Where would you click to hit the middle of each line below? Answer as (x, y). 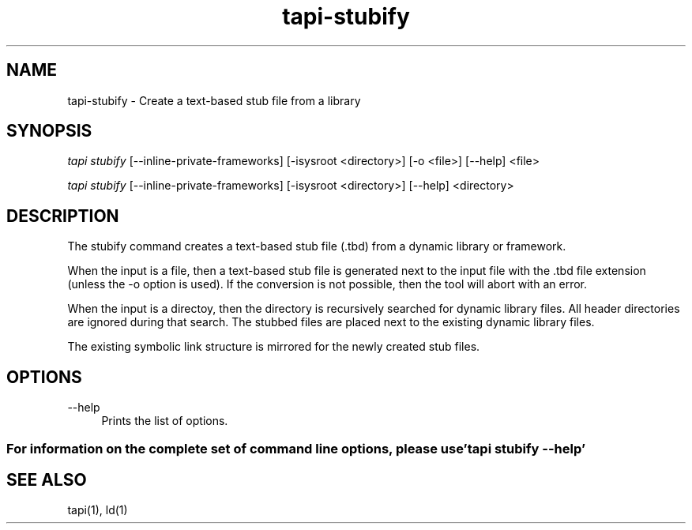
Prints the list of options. (165, 421)
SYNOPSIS (49, 131)
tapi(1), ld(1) (98, 510)
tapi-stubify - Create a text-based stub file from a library (214, 100)
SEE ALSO (47, 479)
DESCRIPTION (63, 216)
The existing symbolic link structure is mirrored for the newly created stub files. (274, 347)
